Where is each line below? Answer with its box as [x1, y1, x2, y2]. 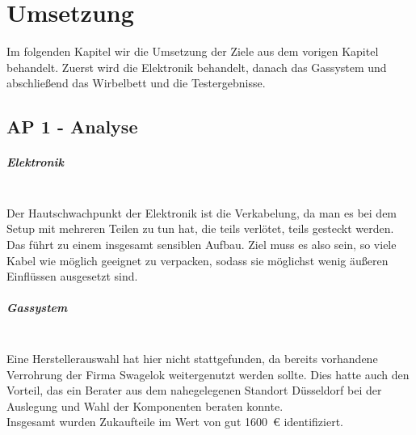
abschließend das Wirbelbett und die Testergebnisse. [6, 74, 266, 91]
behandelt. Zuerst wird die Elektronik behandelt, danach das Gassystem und [6, 58, 387, 75]
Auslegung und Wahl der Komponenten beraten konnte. [6, 397, 284, 414]
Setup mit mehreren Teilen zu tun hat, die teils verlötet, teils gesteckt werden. [6, 220, 394, 237]
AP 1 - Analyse [6, 114, 138, 139]
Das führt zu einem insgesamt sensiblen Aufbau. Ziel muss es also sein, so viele [6, 236, 397, 253]
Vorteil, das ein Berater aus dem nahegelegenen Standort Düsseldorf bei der [6, 382, 382, 399]
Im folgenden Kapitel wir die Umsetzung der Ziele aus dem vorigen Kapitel [6, 43, 379, 60]
